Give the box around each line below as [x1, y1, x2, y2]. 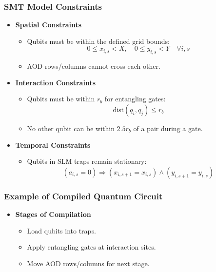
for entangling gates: [104, 94, 166, 104]
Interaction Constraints [15, 77, 96, 87]
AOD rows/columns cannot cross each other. [27, 61, 160, 71]
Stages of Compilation [15, 209, 91, 219]
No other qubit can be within [27, 123, 115, 133]
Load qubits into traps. [27, 225, 96, 235]
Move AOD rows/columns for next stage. [27, 258, 150, 268]
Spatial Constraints [15, 19, 82, 30]
